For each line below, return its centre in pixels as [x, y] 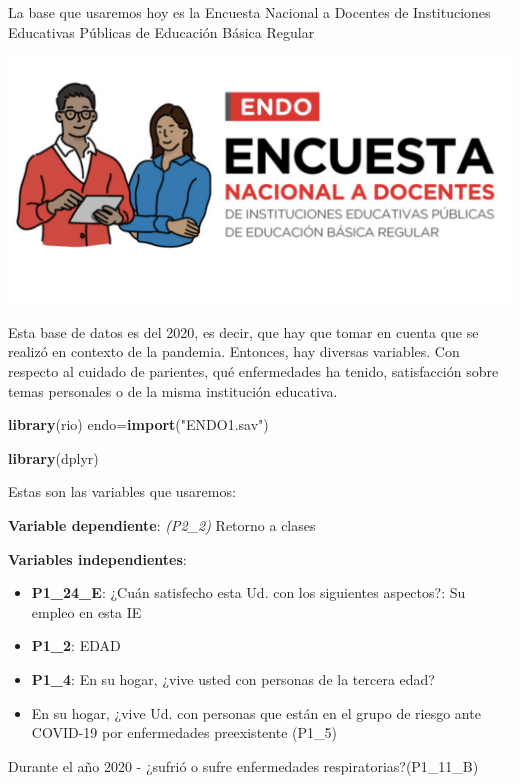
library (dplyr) [53, 457]
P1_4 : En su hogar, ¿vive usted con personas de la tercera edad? [233, 678]
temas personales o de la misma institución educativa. [173, 390]
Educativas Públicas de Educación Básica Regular [161, 31]
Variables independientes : [97, 558]
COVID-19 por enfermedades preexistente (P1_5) [184, 732]
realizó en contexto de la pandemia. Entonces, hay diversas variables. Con [234, 351]
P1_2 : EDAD [76, 645]
